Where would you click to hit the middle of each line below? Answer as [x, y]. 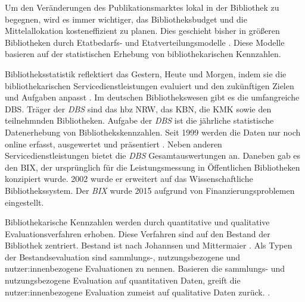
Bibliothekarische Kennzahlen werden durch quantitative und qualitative [137, 222]
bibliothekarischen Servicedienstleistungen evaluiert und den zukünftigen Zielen [150, 85]
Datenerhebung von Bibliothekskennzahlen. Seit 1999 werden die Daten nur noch [153, 132]
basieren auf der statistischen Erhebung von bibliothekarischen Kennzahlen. [143, 54]
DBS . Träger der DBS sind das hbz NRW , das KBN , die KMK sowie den [138, 108]
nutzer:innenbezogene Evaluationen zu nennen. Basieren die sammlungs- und [145, 268]
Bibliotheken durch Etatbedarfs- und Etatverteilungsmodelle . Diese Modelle [145, 42]
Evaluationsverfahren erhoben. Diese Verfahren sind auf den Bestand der [138, 233]
